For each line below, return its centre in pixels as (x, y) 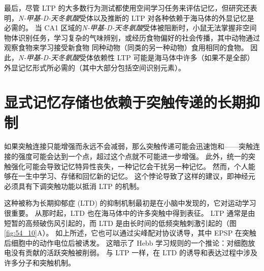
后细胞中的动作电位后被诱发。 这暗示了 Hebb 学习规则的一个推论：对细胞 (126, 242)
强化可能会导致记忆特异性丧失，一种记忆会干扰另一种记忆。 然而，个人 (129, 166)
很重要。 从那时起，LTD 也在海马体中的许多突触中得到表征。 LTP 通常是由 (130, 213)
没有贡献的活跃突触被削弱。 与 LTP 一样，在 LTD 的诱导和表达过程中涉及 (134, 253)
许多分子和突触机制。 (40, 262)
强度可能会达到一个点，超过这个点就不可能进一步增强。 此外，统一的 (133, 156)
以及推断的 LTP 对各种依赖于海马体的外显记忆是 (174, 17)
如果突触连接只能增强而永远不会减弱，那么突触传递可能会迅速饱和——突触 (128, 146)
